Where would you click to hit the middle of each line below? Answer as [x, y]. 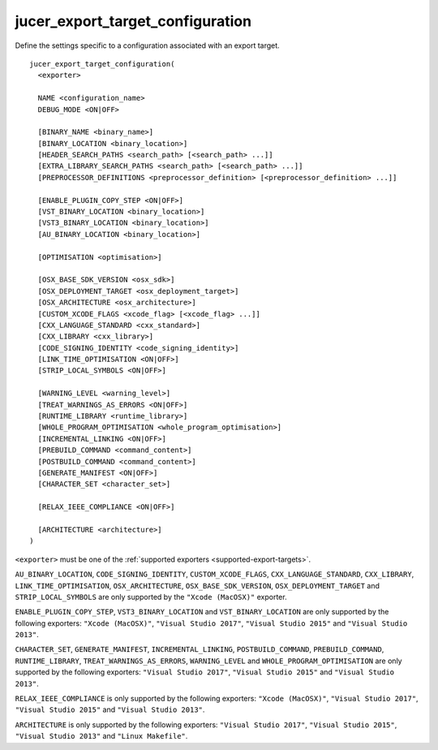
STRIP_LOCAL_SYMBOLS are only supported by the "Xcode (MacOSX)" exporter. [151, 597]
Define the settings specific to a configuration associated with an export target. [147, 45]
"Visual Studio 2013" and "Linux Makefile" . [101, 736]
